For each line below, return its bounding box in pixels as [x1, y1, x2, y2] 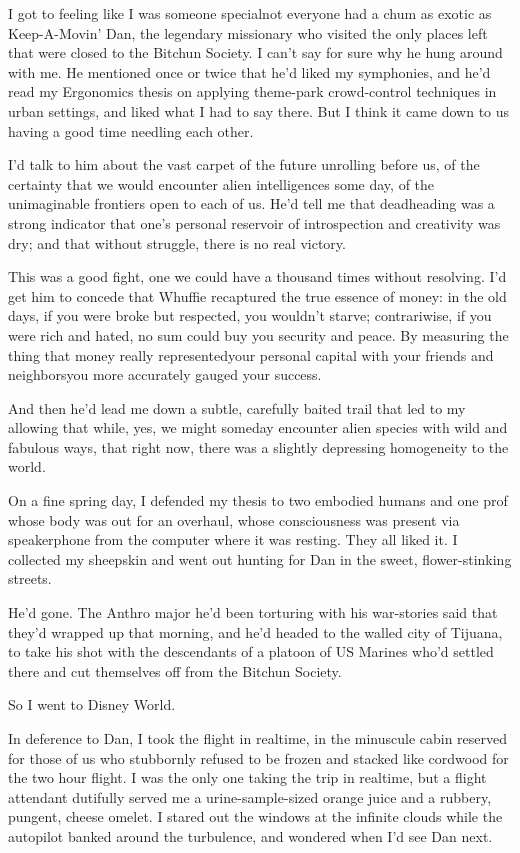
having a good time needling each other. [8, 120, 254, 141]
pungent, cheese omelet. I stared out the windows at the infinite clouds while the [8, 806, 503, 827]
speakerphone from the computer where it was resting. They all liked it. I [8, 529, 458, 550]
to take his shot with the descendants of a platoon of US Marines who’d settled [8, 641, 494, 662]
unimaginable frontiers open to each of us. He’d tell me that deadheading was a [8, 193, 495, 214]
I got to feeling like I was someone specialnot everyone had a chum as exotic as [8, 3, 492, 23]
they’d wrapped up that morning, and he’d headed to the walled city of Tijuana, [8, 621, 503, 642]
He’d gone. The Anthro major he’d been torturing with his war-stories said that [8, 602, 498, 623]
